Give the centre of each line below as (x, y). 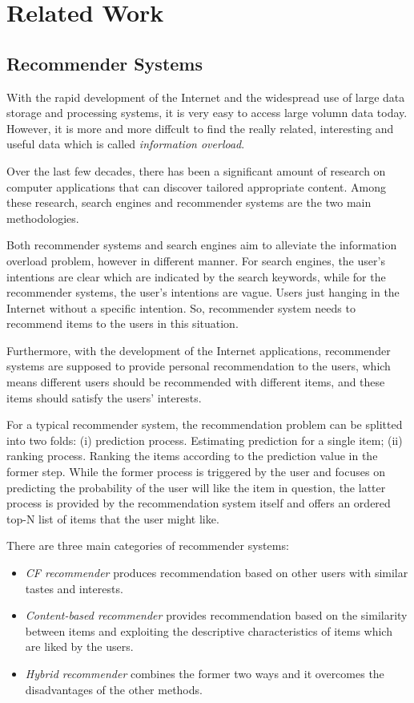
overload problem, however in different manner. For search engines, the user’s (196, 260)
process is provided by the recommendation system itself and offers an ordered (199, 503)
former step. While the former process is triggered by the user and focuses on (196, 472)
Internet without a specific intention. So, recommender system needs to (181, 307)
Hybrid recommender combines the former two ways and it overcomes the (205, 673)
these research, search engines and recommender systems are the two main (189, 202)
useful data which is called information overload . (126, 144)
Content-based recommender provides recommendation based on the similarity (216, 615)
